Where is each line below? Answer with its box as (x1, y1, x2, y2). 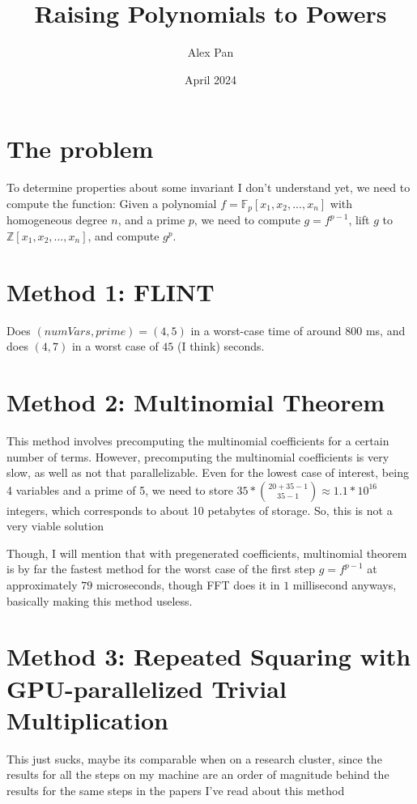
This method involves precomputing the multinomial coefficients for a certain (6, 432, 389, 449)
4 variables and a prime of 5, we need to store (6, 481, 233, 498)
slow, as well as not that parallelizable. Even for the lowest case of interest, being (6, 464, 409, 481)
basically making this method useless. (6, 592, 193, 609)
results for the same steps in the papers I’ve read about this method (6, 781, 345, 798)
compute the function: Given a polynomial (6, 194, 217, 211)
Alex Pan (187, 44, 234, 61)
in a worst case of (71, 338, 159, 355)
